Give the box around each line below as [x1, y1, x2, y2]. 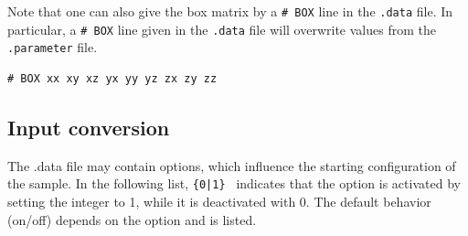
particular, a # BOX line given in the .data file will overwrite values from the [7, 19, 436, 38]
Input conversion [7, 113, 170, 141]
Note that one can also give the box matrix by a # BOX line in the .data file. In [7, 2, 453, 20]
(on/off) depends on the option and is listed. [7, 209, 257, 229]
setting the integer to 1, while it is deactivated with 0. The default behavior [7, 192, 431, 211]
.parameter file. [7, 38, 98, 57]
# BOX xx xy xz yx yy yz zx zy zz [7, 71, 218, 85]
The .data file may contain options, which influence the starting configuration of [7, 156, 456, 175]
